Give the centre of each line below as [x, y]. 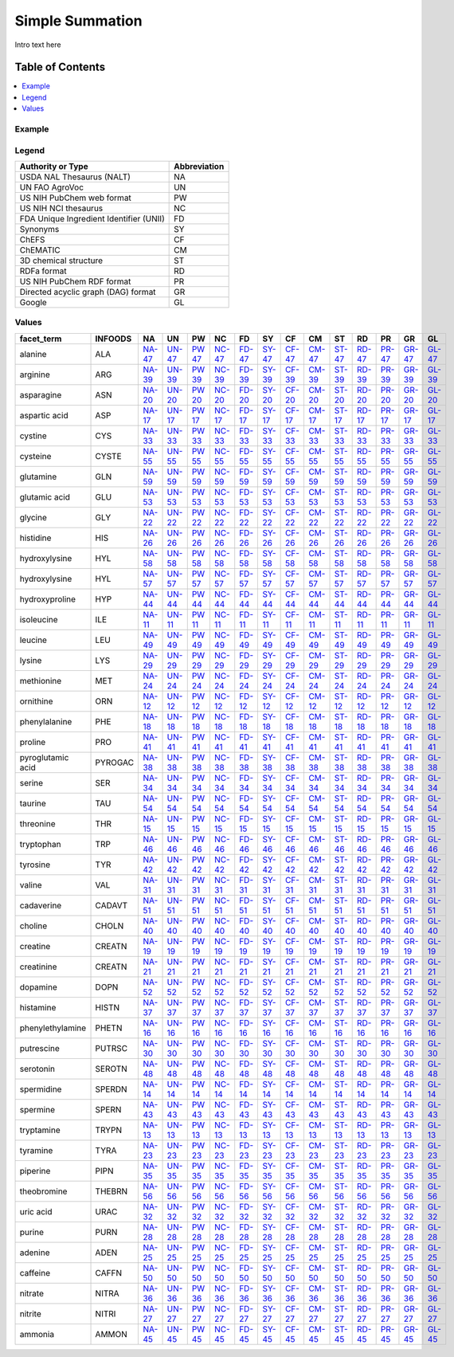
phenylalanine [46, 721]
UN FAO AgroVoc [51, 187]
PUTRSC [112, 1048]
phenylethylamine [53, 1028]
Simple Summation [78, 21]
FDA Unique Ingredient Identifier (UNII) [92, 218]
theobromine [43, 1191]
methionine [41, 680]
